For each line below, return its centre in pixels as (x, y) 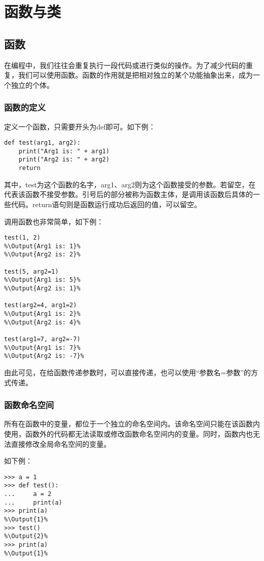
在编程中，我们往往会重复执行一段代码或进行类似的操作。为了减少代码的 (125, 65)
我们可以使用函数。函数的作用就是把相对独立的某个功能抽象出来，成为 (135, 75)
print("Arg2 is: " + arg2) (64, 160)
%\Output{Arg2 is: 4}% (42, 322)
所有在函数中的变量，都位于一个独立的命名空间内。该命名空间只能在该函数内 (132, 424)
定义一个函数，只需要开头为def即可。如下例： (80, 126)
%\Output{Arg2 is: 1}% (42, 289)
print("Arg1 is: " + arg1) (64, 151)
